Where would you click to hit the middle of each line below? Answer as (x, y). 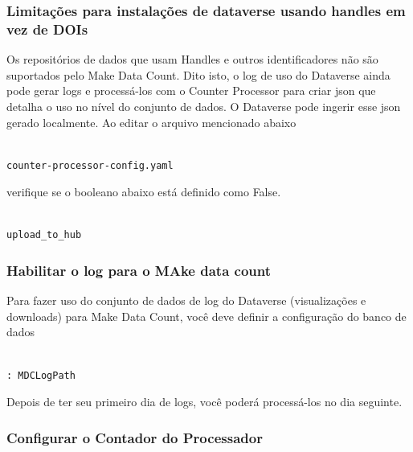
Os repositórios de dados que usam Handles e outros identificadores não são (192, 59)
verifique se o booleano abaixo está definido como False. (144, 192)
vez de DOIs (47, 29)
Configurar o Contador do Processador (135, 437)
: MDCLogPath (41, 375)
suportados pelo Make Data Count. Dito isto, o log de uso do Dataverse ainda (198, 74)
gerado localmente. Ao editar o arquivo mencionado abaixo (151, 122)
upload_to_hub (44, 235)
